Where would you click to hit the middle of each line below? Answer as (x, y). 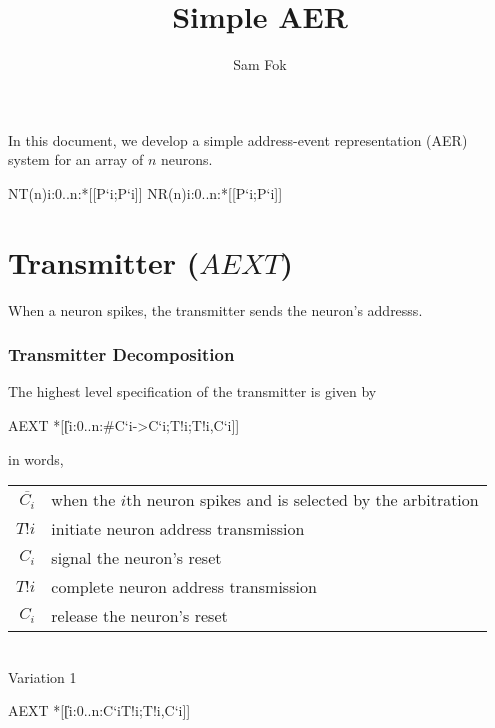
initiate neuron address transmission (178, 529)
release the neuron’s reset (139, 616)
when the (83, 500)
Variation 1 (42, 676)
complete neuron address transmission (184, 587)
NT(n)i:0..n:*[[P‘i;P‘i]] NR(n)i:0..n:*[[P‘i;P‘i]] (145, 192)
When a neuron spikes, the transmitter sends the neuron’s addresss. (215, 309)
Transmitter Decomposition (121, 354)
